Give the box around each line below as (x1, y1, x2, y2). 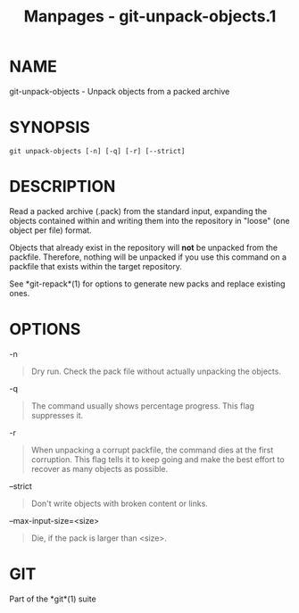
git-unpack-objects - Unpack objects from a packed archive (9, 86, 230, 96)
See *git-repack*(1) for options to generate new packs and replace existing (9, 278, 286, 289)
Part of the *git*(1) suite (9, 593, 96, 604)
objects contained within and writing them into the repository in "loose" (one (9, 215, 290, 226)
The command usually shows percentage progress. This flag (30, 400, 254, 411)
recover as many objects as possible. (30, 463, 169, 474)
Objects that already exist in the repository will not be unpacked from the (9, 242, 278, 253)
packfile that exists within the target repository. (9, 261, 183, 271)
